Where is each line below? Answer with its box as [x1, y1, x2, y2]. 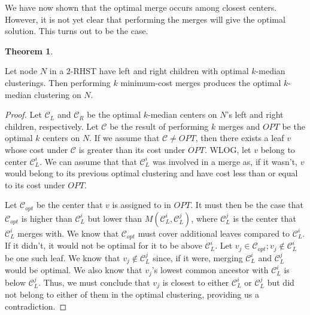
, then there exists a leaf [195, 131, 284, 144]
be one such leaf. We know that [5, 251, 120, 264]
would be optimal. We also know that [5, 264, 142, 276]
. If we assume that [89, 131, 160, 144]
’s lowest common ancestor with [151, 264, 269, 276]
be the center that [36, 198, 103, 211]
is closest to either [162, 276, 229, 288]
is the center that [233, 212, 296, 224]
